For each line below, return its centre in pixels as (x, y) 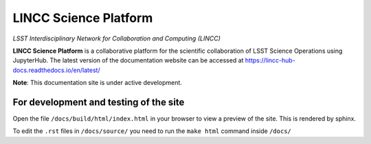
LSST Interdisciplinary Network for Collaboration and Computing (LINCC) (117, 38)
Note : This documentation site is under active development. (97, 83)
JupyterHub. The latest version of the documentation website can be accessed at (128, 60)
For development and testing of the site (99, 102)
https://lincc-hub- (270, 60)
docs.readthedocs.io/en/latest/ (56, 70)
